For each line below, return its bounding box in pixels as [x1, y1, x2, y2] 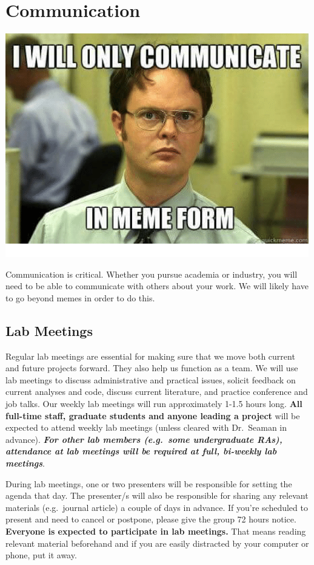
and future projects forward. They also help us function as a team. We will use [5, 361, 298, 374]
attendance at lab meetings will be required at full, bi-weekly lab [5, 445, 277, 457]
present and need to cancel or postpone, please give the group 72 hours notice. [5, 513, 296, 526]
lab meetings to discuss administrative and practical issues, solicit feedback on [5, 373, 296, 386]
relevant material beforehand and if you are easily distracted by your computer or [5, 536, 309, 549]
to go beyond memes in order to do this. [5, 291, 155, 304]
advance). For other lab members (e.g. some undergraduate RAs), [5, 433, 282, 445]
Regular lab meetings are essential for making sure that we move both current [5, 349, 295, 362]
